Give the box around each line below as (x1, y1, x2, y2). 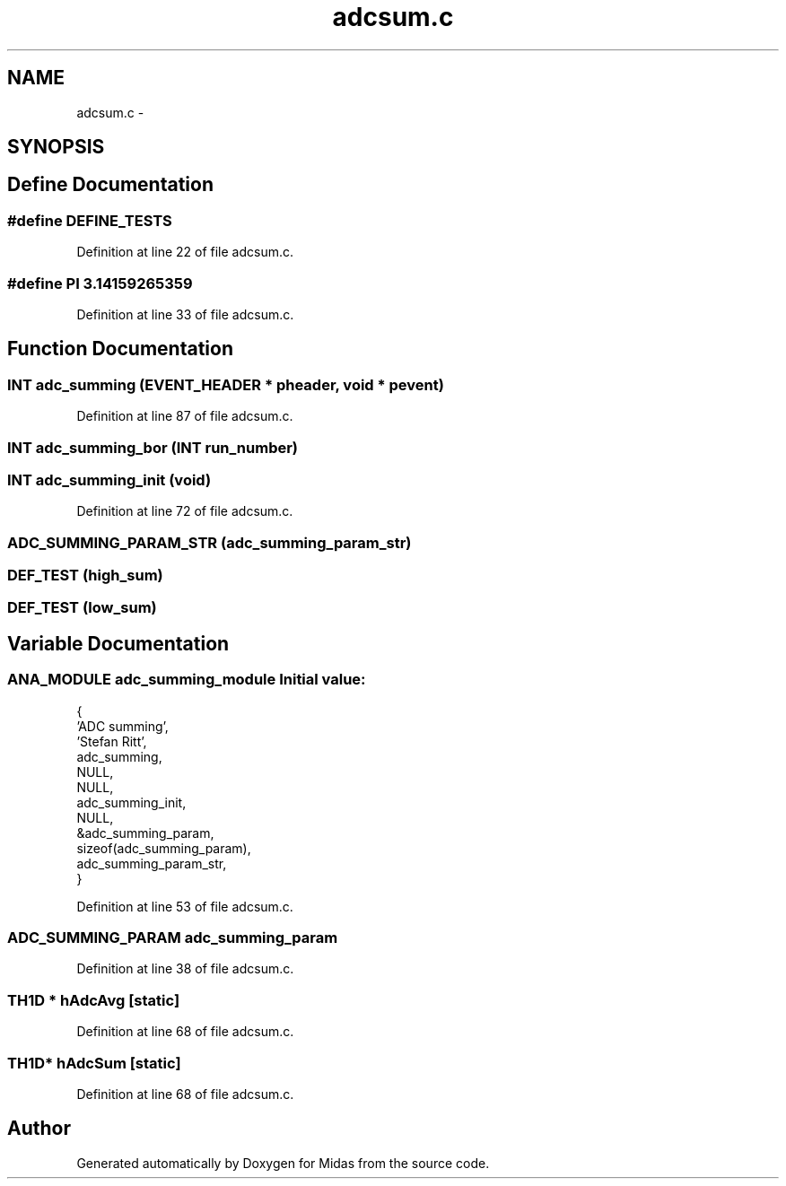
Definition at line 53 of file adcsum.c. (76, 898, 293, 914)
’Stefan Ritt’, (76, 733, 147, 749)
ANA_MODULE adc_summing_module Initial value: (7, 670, 366, 689)
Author (7, 1117, 71, 1140)
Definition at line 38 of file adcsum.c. (76, 961, 294, 977)
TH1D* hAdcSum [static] (7, 1053, 181, 1072)
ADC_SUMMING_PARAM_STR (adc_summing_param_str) (7, 533, 412, 552)
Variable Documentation (7, 632, 230, 655)
